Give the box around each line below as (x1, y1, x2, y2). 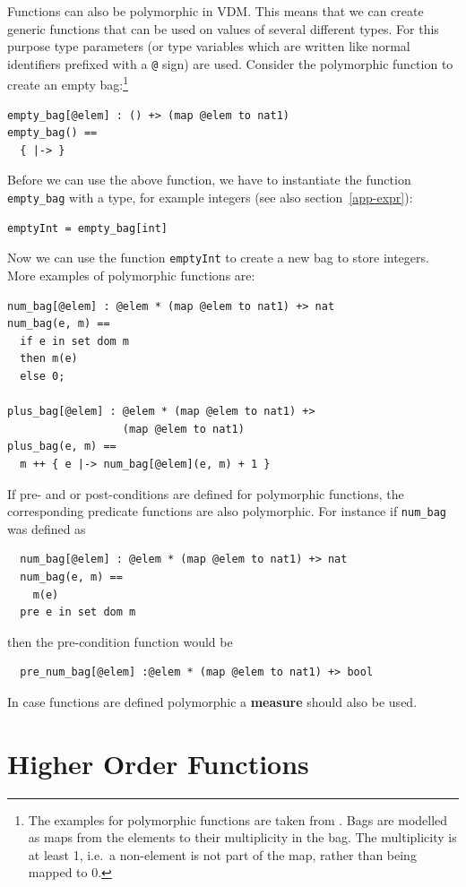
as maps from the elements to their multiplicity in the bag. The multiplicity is (28, 828, 457, 847)
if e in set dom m (20, 334, 130, 348)
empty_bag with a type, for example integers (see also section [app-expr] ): (7, 188, 413, 207)
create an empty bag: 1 (7, 73, 128, 94)
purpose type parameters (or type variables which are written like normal (7, 37, 410, 56)
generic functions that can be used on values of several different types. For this (7, 19, 439, 38)
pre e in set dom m (20, 606, 136, 619)
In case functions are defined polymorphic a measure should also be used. (7, 692, 418, 710)
